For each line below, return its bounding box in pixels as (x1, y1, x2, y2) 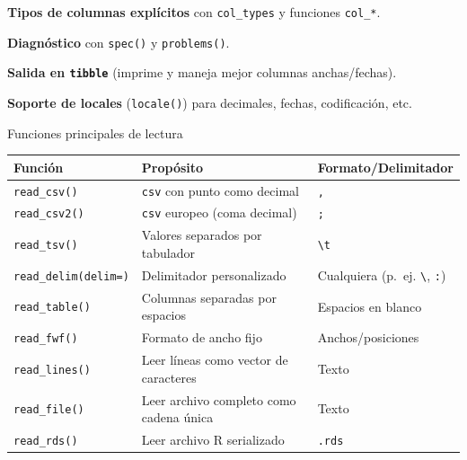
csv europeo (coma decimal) (141, 203, 297, 222)
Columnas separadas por (141, 287, 277, 306)
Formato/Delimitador (317, 157, 454, 176)
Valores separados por (141, 226, 262, 244)
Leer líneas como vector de (141, 350, 288, 369)
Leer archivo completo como (141, 390, 296, 409)
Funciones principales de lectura (7, 123, 183, 142)
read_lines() (13, 363, 91, 376)
